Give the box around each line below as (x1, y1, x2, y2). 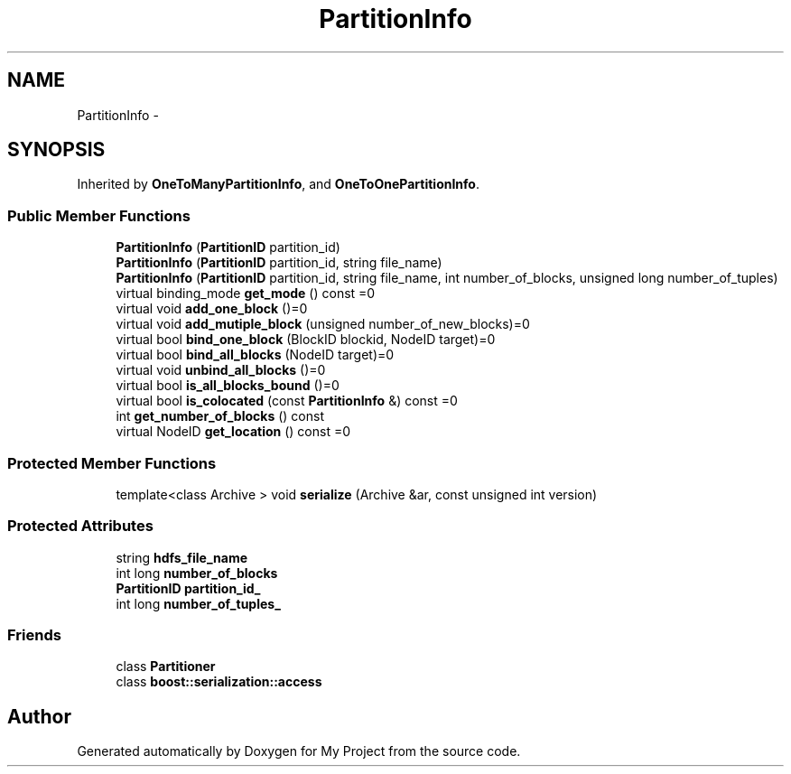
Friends (7, 626, 61, 645)
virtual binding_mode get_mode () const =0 (116, 285, 376, 302)
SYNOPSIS (7, 138, 106, 162)
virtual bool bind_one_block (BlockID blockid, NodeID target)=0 (116, 331, 496, 348)
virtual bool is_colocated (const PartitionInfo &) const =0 (116, 393, 458, 409)
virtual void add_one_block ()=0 (116, 301, 308, 317)
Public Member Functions (7, 206, 191, 225)
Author (7, 704, 71, 728)
